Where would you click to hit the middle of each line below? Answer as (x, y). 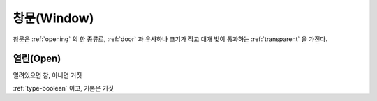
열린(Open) (37, 59)
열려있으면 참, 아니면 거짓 (47, 75)
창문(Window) (53, 18)
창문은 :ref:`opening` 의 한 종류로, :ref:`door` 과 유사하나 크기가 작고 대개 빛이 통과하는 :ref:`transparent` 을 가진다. (170, 39)
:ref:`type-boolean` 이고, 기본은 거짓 (64, 88)
